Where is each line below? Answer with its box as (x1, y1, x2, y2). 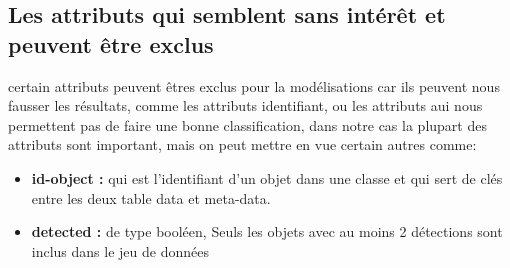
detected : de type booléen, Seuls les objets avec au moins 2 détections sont (31, 221, 503, 242)
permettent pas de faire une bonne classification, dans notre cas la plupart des (8, 114, 487, 135)
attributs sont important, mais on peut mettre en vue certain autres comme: (8, 134, 477, 155)
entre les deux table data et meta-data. (31, 187, 271, 208)
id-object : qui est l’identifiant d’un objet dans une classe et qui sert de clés (31, 167, 503, 188)
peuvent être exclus (8, 28, 214, 59)
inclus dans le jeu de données (31, 240, 209, 261)
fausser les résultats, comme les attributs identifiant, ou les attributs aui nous (8, 95, 483, 116)
